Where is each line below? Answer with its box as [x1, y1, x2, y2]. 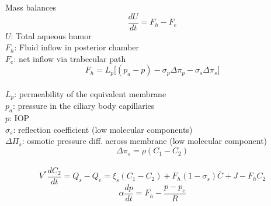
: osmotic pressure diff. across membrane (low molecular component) [22, 135, 267, 147]
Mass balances [5, 1, 56, 13]
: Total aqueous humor [11, 29, 92, 42]
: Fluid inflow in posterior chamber [14, 41, 139, 53]
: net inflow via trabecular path [13, 52, 126, 64]
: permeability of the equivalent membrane [14, 88, 166, 100]
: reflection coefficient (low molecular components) [13, 123, 193, 135]
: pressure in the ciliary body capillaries [13, 99, 155, 112]
